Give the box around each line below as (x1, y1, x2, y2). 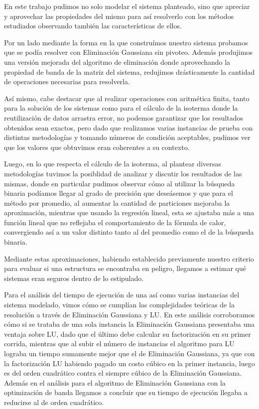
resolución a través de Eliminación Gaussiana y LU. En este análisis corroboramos (4, 309, 255, 319)
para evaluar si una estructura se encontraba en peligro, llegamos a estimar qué (4, 263, 246, 273)
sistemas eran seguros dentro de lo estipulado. (4, 273, 144, 283)
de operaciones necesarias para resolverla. (4, 76, 130, 87)
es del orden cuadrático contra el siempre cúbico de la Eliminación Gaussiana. (4, 368, 242, 378)
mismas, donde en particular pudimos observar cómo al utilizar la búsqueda (4, 178, 235, 188)
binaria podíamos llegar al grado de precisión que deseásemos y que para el (4, 188, 233, 198)
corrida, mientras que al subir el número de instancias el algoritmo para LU (4, 338, 235, 349)
